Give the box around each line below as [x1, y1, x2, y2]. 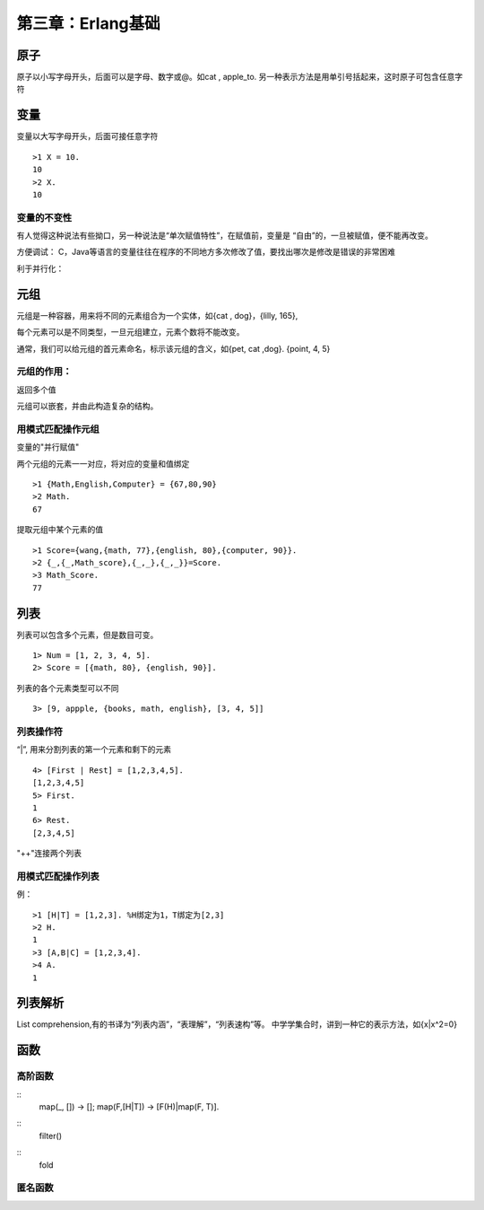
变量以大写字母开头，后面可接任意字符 [16, 131, 159, 142]
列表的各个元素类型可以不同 [16, 682, 119, 693]
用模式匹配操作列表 [16, 870, 100, 882]
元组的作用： [16, 365, 73, 378]
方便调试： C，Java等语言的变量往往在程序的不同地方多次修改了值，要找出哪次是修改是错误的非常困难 [16, 247, 396, 258]
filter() [39, 1130, 63, 1141]
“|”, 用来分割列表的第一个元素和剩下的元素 [16, 744, 172, 755]
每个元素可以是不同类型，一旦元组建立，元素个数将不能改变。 [16, 327, 245, 338]
